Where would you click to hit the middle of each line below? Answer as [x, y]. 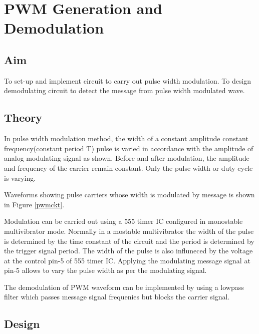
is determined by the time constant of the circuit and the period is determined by [129, 241]
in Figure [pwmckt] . [34, 204]
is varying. [20, 178]
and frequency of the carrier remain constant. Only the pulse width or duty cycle [128, 168]
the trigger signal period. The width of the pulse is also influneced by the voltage [128, 251]
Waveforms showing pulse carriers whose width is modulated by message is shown [129, 195]
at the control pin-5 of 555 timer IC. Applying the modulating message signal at [127, 260]
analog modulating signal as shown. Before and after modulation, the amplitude [127, 158]
